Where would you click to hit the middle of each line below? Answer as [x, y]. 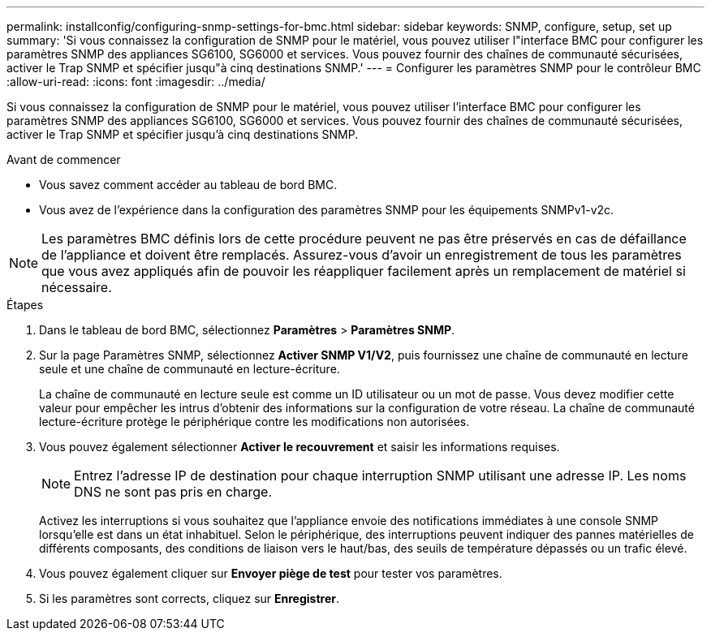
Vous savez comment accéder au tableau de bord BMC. [188, 185]
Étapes [25, 305]
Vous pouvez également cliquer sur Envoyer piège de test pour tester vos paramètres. [271, 573]
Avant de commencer [64, 159]
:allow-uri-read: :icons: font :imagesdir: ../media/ [136, 82]
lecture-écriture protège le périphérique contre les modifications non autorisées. [254, 422]
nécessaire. [77, 287]
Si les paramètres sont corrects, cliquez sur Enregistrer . [189, 598]
